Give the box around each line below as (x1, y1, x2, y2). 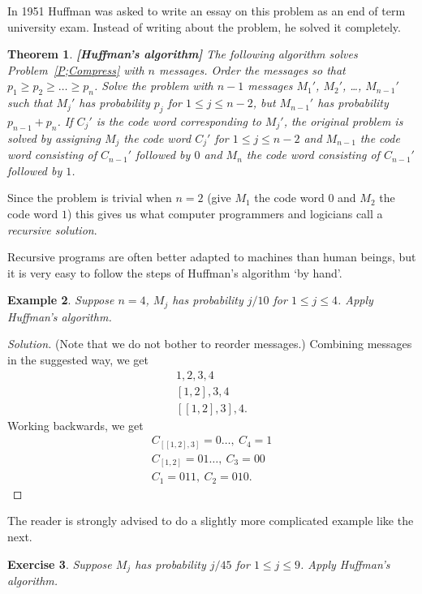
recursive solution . (7, 221, 97, 238)
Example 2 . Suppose (7, 291, 114, 308)
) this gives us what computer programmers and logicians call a (67, 205, 383, 222)
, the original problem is (283, 112, 403, 129)
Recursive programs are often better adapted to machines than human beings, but (7, 248, 416, 265)
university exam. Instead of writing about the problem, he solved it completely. (7, 18, 401, 35)
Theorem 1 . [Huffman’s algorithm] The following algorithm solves (7, 45, 358, 62)
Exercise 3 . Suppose (7, 555, 112, 572)
